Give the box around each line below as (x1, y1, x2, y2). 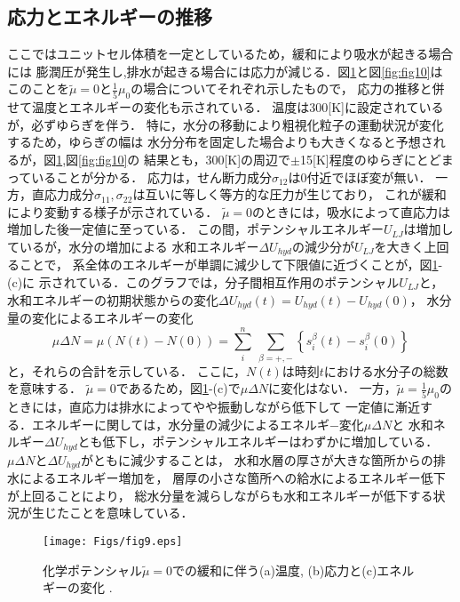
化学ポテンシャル (43, 560, 142, 579)
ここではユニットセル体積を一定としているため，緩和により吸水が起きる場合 (7, 44, 454, 63)
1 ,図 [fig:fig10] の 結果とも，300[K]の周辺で (56, 149, 291, 168)
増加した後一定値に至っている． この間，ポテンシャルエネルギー (7, 220, 384, 238)
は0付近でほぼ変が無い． (288, 167, 432, 186)
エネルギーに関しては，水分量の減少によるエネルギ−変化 (31, 414, 364, 433)
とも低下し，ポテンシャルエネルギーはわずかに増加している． (77, 432, 439, 451)
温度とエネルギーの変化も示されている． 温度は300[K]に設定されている (31, 98, 444, 116)
